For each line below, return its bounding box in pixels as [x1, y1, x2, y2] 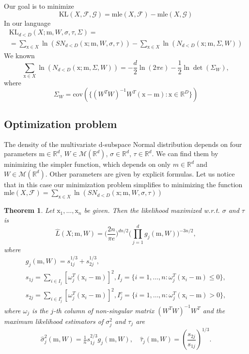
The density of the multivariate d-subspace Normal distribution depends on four [4, 139, 242, 149]
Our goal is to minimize [4, 1, 74, 11]
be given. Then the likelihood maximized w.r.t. [84, 205, 220, 215]
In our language [4, 17, 51, 28]
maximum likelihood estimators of [4, 316, 104, 326]
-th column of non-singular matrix [53, 305, 155, 315]
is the [32, 305, 48, 315]
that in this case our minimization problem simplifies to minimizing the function [4, 179, 243, 189]
